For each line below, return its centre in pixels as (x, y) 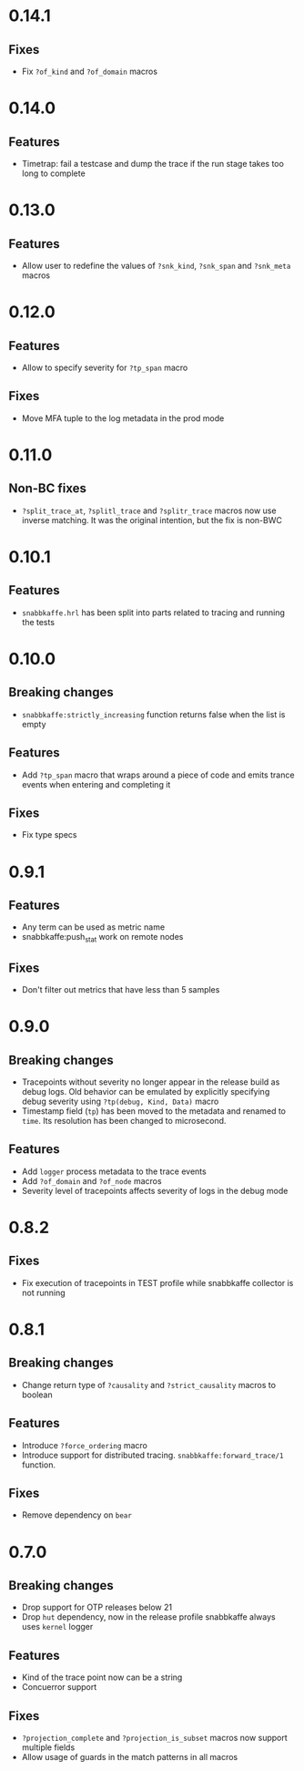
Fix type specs (49, 835)
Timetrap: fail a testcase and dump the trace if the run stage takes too (152, 164)
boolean (37, 1395)
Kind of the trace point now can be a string (102, 1677)
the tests (38, 622)
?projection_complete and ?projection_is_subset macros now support (154, 1738)
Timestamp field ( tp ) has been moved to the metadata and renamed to (153, 1111)
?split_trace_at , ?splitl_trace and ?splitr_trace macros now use (149, 510)
